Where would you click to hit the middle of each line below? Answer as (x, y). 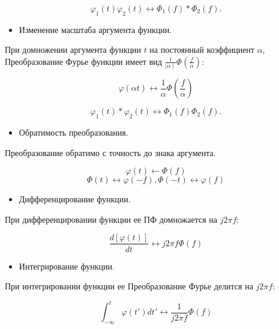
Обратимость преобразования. (73, 132)
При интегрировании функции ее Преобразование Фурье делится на (129, 286)
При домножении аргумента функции (73, 50)
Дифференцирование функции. (75, 199)
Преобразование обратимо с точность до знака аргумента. (110, 152)
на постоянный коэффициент (202, 50)
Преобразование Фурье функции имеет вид (83, 61)
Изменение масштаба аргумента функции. (95, 29)
